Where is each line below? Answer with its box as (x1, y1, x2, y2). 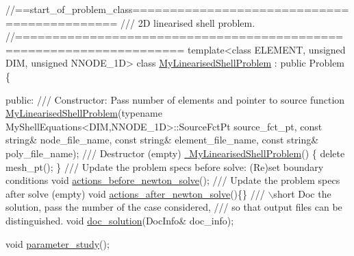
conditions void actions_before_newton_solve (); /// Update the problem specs (5, 173, 340, 187)
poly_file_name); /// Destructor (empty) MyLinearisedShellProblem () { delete (5, 146, 345, 160)
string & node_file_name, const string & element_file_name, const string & (5, 132, 319, 147)
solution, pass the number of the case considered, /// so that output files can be (5, 200, 342, 214)
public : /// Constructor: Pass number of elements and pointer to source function (5, 92, 345, 106)
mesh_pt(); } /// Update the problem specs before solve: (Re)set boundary (5, 159, 324, 174)
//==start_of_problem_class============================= (5, 2, 349, 16)
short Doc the (273, 186, 331, 200)
